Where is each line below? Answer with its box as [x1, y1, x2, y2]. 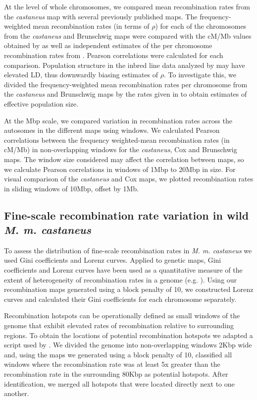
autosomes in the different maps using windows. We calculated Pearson [4, 125, 220, 135]
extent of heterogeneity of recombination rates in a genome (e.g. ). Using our [4, 274, 237, 285]
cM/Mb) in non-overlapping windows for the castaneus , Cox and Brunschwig [4, 144, 237, 155]
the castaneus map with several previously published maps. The [4, 11, 198, 21]
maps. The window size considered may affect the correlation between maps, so [4, 154, 244, 164]
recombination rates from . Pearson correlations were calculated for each [4, 50, 223, 60]
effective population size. [4, 98, 79, 109]
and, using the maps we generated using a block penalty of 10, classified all [4, 349, 232, 359]
